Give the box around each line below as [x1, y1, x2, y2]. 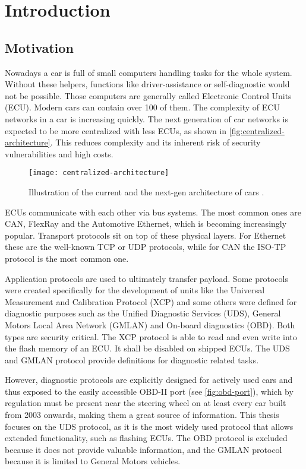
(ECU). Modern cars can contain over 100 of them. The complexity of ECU [5, 101, 280, 113]
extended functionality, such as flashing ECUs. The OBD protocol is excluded [5, 432, 288, 444]
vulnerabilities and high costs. [5, 147, 113, 160]
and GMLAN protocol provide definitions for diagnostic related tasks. [5, 353, 259, 366]
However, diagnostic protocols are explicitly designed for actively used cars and [5, 373, 293, 386]
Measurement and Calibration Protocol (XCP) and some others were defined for [5, 295, 297, 308]
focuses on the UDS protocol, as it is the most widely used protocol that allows [5, 420, 294, 432]
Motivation [5, 38, 74, 56]
